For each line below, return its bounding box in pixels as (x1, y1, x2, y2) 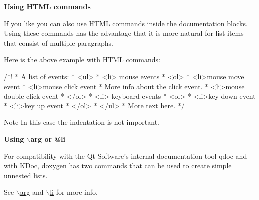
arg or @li (30, 133, 65, 144)
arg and (20, 187, 44, 197)
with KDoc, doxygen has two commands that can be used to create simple (4, 160, 232, 171)
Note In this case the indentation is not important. (4, 117, 160, 127)
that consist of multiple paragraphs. (4, 37, 113, 48)
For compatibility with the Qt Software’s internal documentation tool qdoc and (4, 150, 247, 161)
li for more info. (50, 187, 98, 197)
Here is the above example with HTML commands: (4, 54, 161, 65)
